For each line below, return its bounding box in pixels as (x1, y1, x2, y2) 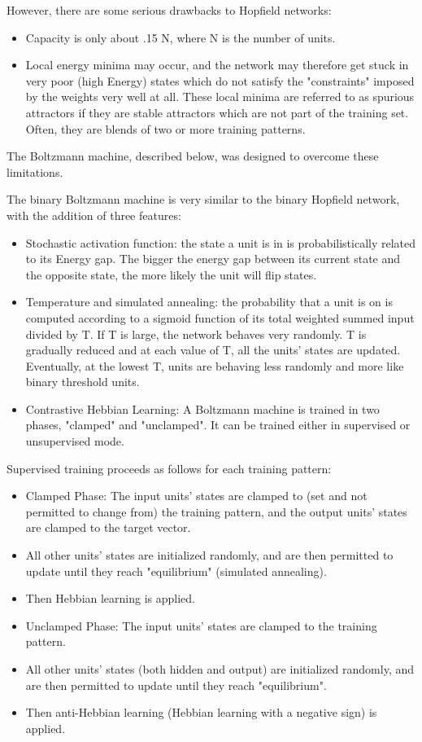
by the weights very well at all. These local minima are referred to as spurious (25, 88, 415, 105)
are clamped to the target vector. (25, 519, 191, 536)
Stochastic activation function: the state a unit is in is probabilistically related (25, 234, 416, 251)
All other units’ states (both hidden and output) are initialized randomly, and (25, 661, 415, 677)
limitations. (7, 163, 63, 180)
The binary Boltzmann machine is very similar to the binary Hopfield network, (7, 191, 400, 208)
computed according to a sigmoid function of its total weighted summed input (25, 309, 415, 326)
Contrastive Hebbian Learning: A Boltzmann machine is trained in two (25, 400, 380, 417)
